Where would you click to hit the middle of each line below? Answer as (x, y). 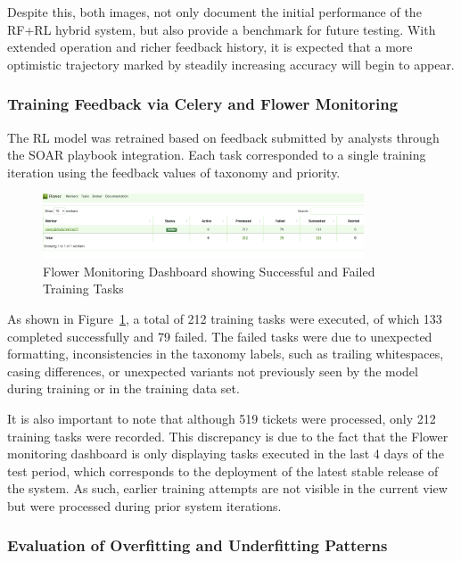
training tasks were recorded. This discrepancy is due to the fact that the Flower (228, 436)
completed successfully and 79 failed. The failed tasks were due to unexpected (220, 336)
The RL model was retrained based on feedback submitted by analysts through (223, 137)
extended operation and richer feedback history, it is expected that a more (210, 47)
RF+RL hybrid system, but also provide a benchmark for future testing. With (222, 29)
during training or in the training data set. (123, 388)
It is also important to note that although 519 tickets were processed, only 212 (222, 418)
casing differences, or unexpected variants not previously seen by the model (213, 371)
